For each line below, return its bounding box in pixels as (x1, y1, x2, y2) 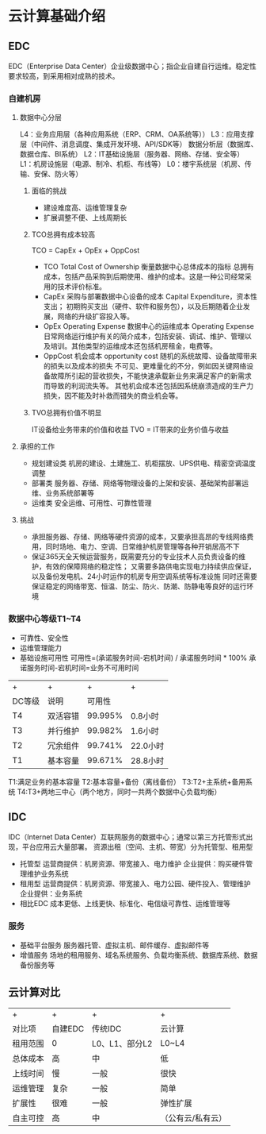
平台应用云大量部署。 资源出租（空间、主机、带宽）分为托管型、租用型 (21, 843, 253, 852)
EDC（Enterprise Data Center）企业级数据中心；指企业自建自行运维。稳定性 (8, 61, 257, 71)
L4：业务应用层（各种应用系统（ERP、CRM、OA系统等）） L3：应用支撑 (19, 129, 255, 139)
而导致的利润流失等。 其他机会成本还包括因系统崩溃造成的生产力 (43, 381, 254, 391)
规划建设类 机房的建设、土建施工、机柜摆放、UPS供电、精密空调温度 (31, 458, 256, 469)
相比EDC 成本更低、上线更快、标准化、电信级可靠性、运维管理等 (19, 899, 231, 908)
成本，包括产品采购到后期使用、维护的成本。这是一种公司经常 (43, 272, 245, 282)
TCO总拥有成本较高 (31, 229, 96, 239)
